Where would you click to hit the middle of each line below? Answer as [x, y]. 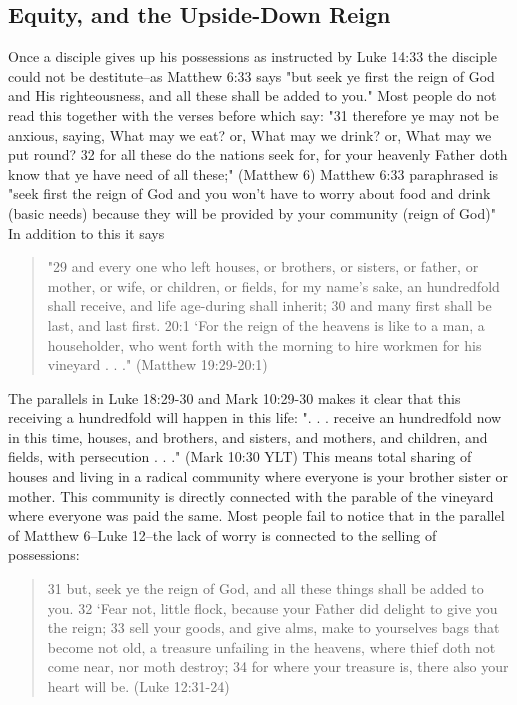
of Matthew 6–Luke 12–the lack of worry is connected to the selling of [222, 534]
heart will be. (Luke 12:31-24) [138, 686]
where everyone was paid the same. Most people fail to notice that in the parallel [256, 515]
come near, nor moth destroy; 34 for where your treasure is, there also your [278, 666]
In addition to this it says [86, 232]
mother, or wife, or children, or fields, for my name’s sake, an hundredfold [273, 285]
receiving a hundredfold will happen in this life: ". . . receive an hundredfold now [255, 417]
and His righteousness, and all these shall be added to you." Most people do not [252, 95]
